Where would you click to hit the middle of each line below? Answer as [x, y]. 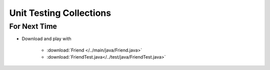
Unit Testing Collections [60, 13]
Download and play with [47, 39]
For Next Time [33, 26]
